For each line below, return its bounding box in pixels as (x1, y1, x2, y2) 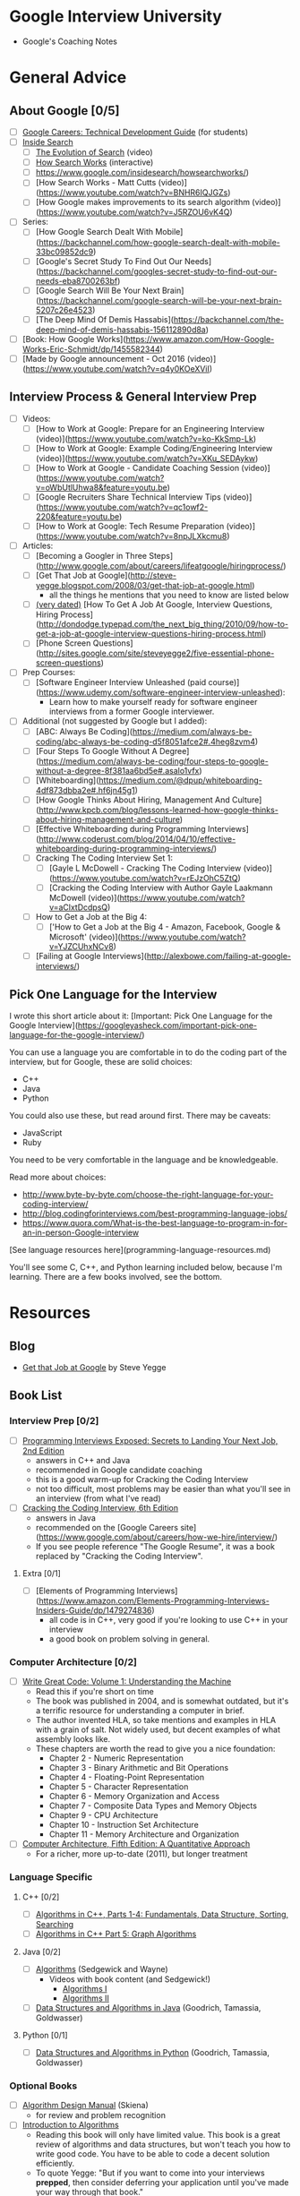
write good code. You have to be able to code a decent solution (35, 2149, 270, 2159)
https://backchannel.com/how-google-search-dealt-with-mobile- (39, 236, 280, 247)
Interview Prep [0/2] (9, 1415, 99, 1428)
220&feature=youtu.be (35, 510, 119, 521)
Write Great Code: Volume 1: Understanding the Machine (21, 1677, 232, 1687)
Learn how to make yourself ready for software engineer (48, 697, 258, 708)
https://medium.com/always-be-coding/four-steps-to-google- (39, 755, 269, 767)
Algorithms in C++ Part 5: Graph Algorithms (35, 1928, 197, 1939)
